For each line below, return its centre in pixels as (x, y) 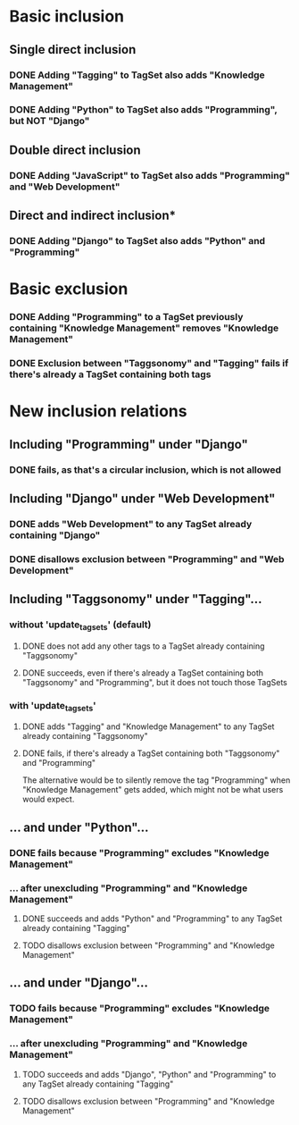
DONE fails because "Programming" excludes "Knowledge (139, 852)
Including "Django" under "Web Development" (142, 498)
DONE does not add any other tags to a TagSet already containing (143, 646)
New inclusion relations (98, 411)
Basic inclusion (67, 17)
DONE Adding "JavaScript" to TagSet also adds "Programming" (149, 175)
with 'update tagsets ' (53, 706)
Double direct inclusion (75, 150)
